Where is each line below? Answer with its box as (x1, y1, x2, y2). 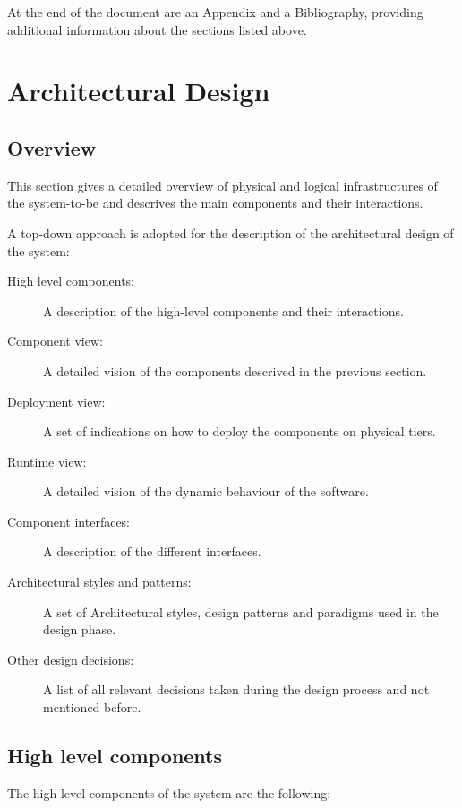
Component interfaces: (7, 511, 131, 530)
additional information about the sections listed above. (7, 20, 307, 39)
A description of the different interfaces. (43, 542, 261, 561)
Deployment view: (7, 391, 106, 410)
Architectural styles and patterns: (7, 572, 192, 591)
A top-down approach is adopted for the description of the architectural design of (7, 223, 454, 242)
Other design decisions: (7, 649, 134, 668)
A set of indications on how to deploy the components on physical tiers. (43, 422, 436, 441)
